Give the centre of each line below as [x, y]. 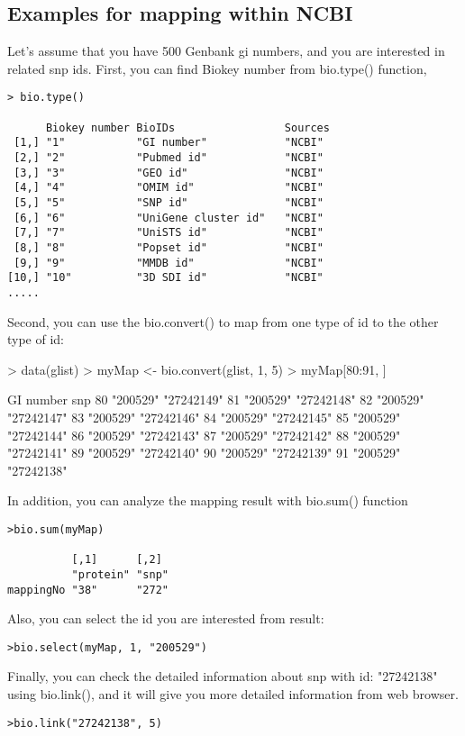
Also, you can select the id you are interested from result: [166, 618]
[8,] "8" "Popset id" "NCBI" [169, 247]
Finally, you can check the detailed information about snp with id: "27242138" [223, 676]
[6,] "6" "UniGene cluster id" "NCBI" [169, 218]
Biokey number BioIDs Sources [187, 127]
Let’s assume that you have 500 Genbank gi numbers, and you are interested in [226, 51]
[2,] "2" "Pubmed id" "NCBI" [169, 158]
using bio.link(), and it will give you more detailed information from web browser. [233, 694]
